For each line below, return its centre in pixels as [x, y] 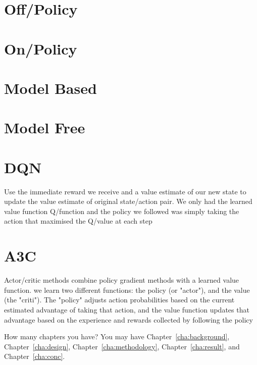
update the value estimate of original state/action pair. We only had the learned [128, 201]
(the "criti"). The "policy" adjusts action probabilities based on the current [119, 300]
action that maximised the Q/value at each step [78, 221]
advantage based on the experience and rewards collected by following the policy [128, 319]
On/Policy [41, 48]
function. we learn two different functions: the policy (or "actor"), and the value [127, 290]
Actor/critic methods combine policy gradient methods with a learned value [122, 280]
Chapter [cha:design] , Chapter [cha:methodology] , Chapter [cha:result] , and [122, 346]
